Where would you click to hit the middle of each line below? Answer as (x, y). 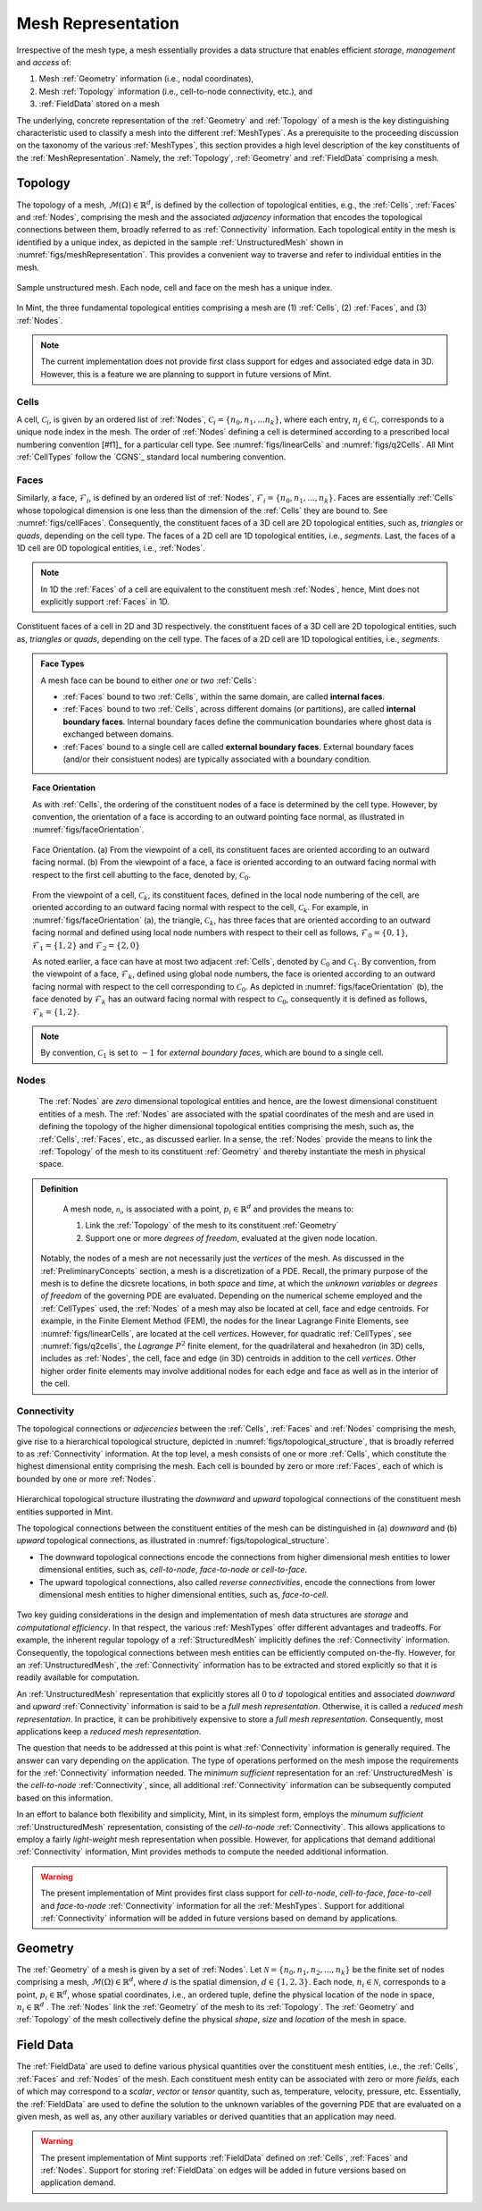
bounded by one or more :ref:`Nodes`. (86, 1479)
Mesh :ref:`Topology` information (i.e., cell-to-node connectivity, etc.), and (175, 91)
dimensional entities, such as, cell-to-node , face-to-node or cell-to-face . (173, 1570)
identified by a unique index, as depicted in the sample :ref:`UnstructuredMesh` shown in (180, 242)
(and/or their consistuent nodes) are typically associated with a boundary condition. (217, 759)
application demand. (78, 2182)
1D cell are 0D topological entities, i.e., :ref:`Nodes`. (111, 548)
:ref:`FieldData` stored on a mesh (100, 104)
